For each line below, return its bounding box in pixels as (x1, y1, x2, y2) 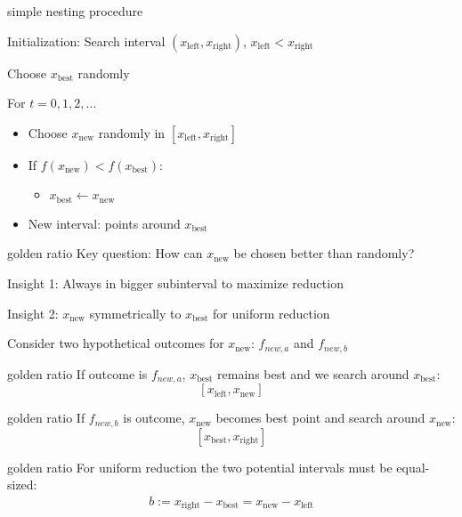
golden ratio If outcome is (7, 364, 148, 383)
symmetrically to (89, 303, 182, 322)
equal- (396, 457, 430, 476)
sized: (7, 475, 37, 494)
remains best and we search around (217, 364, 409, 383)
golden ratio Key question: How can (7, 244, 203, 263)
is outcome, (123, 408, 185, 427)
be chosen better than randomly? (233, 244, 415, 263)
